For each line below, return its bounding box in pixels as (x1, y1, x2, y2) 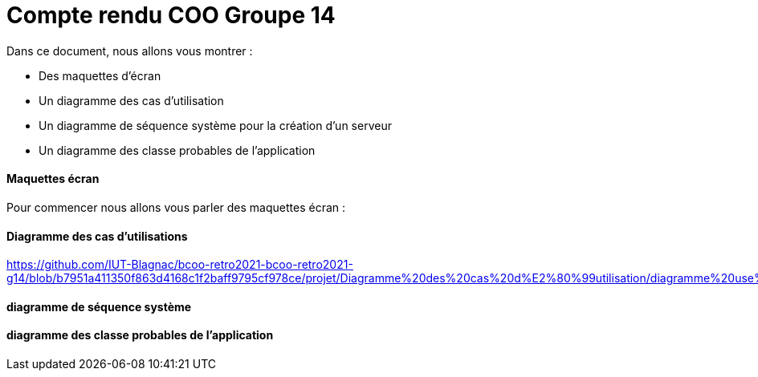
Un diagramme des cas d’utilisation (39, 93, 224, 107)
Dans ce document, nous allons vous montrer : (6, 43, 253, 58)
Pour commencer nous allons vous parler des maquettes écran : (6, 200, 346, 214)
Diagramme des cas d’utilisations (6, 229, 188, 243)
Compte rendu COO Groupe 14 (6, 2, 336, 29)
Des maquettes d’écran (39, 68, 161, 83)
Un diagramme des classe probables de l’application (39, 143, 316, 157)
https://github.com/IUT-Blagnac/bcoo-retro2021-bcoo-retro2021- (6, 257, 353, 272)
